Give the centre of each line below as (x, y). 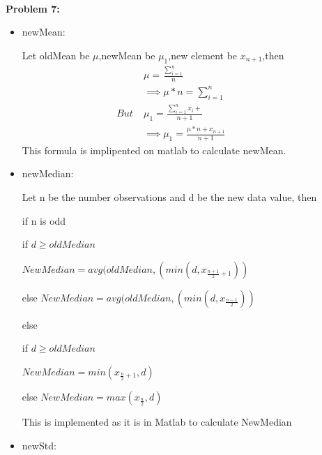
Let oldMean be (56, 55)
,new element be (203, 55)
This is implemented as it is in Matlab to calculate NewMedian (157, 422)
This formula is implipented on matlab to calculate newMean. (154, 150)
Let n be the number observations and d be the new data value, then (169, 197)
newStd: (39, 445)
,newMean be (127, 55)
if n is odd (44, 220)
